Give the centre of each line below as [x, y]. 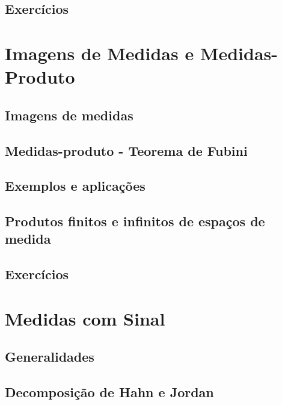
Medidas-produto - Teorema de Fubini [126, 150]
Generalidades [50, 357]
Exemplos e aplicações [75, 186]
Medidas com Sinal [85, 318]
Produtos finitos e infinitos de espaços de [135, 221]
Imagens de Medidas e [100, 53]
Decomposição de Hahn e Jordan [109, 392]
